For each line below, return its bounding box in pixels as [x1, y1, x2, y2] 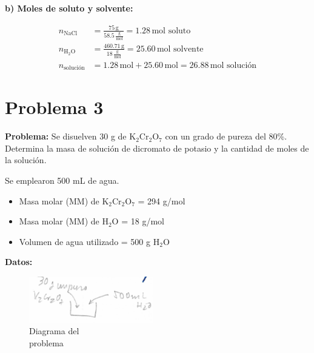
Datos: [5, 255, 33, 268]
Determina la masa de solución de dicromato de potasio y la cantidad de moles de [5, 141, 309, 154]
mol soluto [152, 26, 191, 35]
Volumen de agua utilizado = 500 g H [19, 235, 160, 247]
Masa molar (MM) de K [19, 194, 109, 207]
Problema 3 [5, 95, 104, 119]
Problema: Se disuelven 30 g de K [5, 130, 136, 143]
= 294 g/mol [138, 194, 185, 207]
